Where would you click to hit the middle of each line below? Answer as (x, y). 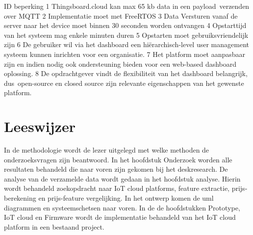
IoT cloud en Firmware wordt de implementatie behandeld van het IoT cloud (120, 217)
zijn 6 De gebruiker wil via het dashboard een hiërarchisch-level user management (126, 44)
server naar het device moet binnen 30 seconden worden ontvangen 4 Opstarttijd (125, 25)
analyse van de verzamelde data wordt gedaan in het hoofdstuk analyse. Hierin (122, 178)
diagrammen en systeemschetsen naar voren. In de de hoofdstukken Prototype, (122, 207)
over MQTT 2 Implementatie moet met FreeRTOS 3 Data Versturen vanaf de (121, 15)
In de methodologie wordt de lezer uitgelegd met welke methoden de (107, 150)
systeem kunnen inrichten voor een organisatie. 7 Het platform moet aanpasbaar (125, 54)
